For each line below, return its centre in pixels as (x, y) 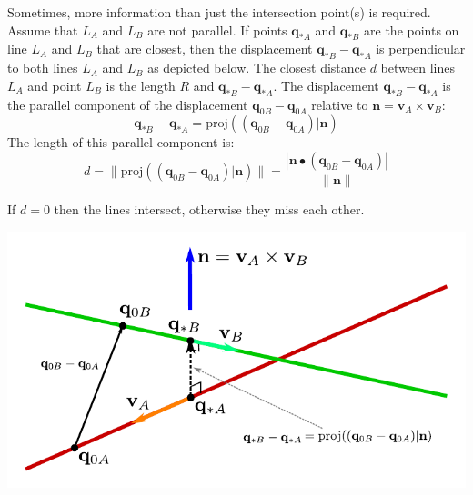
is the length (141, 85)
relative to (340, 104)
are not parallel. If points (217, 30)
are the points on (412, 30)
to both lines (43, 68)
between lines (418, 68)
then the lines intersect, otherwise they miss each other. (209, 209)
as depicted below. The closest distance (257, 68)
